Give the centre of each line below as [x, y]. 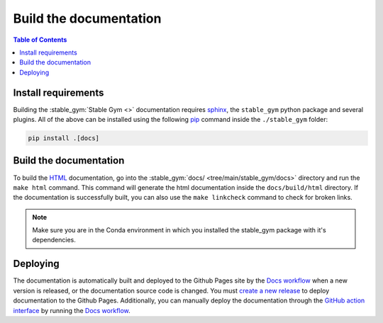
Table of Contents [40, 40]
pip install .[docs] [63, 138]
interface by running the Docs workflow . [72, 310]
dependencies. [54, 240]
